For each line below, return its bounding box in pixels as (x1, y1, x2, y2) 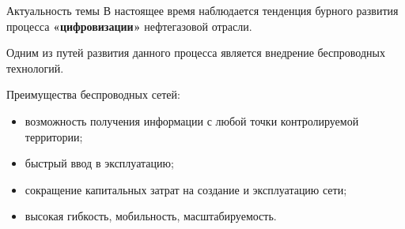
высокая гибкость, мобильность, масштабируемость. (25, 208, 277, 224)
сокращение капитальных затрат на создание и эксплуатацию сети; (25, 181, 347, 197)
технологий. (6, 59, 64, 76)
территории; (25, 128, 83, 145)
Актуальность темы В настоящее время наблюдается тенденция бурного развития (6, 2, 399, 18)
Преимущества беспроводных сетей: (6, 86, 180, 103)
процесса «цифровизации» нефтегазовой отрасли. (6, 17, 252, 34)
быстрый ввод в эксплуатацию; (25, 155, 174, 171)
